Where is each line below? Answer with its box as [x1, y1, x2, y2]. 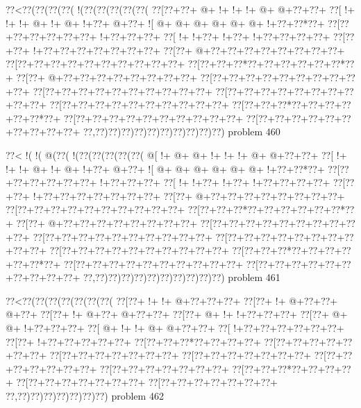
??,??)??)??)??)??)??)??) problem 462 [6, 389, 164, 403]
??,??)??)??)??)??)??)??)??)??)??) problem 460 [83, 124, 280, 139]
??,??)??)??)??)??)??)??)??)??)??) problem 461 [83, 270, 280, 284]
